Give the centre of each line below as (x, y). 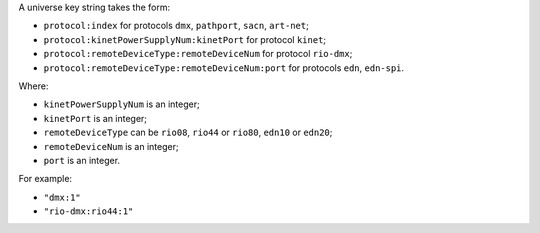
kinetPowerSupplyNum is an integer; (121, 104)
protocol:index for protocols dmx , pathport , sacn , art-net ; (176, 26)
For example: (45, 179)
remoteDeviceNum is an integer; (111, 146)
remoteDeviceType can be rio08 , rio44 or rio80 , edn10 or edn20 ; (188, 132)
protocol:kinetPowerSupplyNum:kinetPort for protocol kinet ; (185, 39)
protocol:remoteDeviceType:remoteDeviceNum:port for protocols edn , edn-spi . (224, 67)
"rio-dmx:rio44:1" (88, 211)
